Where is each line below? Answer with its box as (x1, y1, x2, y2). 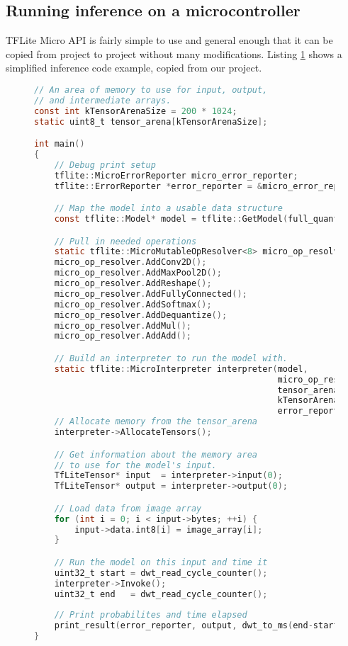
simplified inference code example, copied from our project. (6, 60, 262, 75)
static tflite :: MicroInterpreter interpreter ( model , (54, 363, 308, 374)
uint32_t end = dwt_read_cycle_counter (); (54, 589, 268, 599)
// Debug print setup (54, 159, 156, 170)
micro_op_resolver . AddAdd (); (54, 331, 191, 341)
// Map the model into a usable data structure (54, 203, 283, 214)
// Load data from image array (54, 503, 202, 514)
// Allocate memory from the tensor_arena (54, 416, 257, 427)
